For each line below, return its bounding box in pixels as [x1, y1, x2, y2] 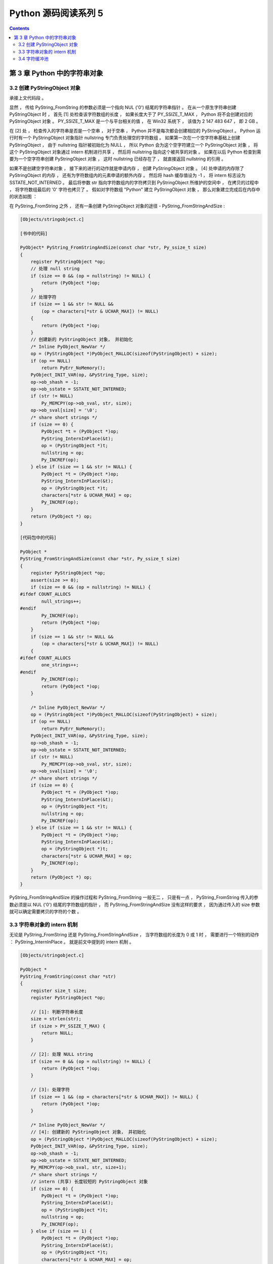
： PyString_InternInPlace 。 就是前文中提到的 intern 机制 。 [9, 938, 134, 945]
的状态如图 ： [9, 194, 37, 200]
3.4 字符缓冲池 [18, 56, 49, 62]
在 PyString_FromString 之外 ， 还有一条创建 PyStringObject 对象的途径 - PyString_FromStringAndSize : [9, 203, 225, 209]
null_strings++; [41, 598, 82, 604]
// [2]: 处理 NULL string [30, 1052, 93, 1057]
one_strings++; [41, 662, 79, 668]
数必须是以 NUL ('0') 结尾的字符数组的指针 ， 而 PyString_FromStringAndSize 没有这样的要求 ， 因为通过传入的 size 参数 [9, 901, 260, 908]
